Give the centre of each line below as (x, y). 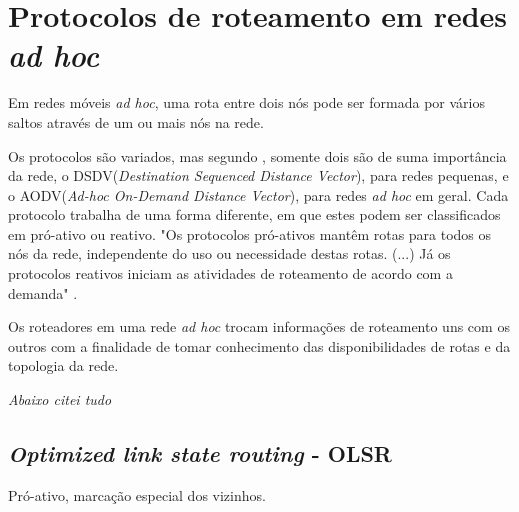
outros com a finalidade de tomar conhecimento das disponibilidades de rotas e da (259, 345)
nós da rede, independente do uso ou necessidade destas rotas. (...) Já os (229, 253)
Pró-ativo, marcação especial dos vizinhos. (137, 494)
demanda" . (43, 292)
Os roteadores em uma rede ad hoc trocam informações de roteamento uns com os (259, 326)
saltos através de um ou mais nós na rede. (136, 121)
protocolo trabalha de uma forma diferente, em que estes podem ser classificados (254, 214)
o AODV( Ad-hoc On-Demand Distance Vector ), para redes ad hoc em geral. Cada (258, 194)
